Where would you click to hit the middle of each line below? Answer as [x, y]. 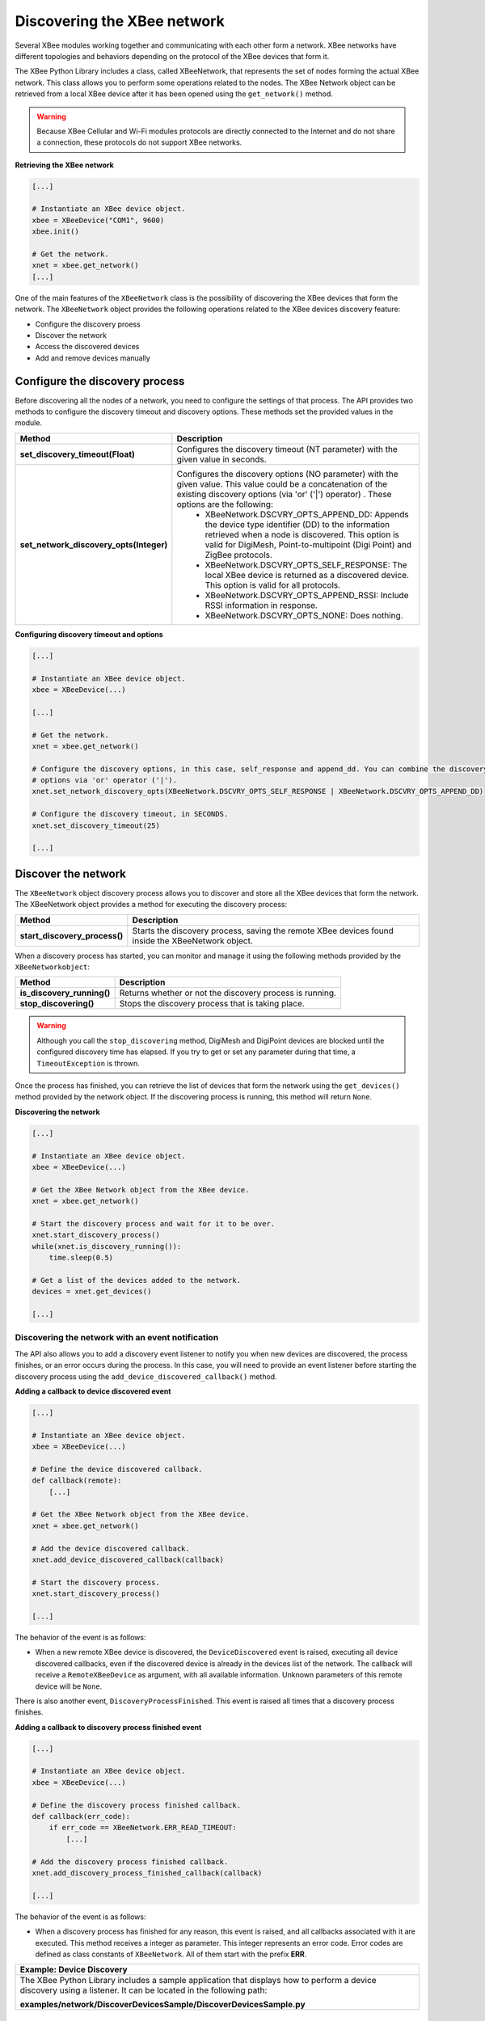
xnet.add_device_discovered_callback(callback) [128, 1560]
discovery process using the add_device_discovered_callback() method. [146, 1376]
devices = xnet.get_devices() [92, 1292]
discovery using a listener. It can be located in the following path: [143, 1990]
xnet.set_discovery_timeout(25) [96, 825]
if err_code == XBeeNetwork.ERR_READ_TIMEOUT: [143, 1828]
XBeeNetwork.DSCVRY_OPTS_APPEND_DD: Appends [307, 514]
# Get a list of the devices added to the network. [137, 1280]
